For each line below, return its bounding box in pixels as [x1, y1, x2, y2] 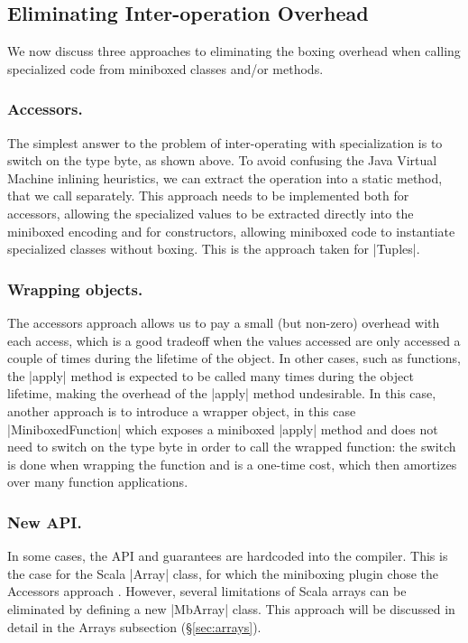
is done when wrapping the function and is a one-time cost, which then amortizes [7, 454, 457, 473]
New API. [7, 510, 82, 533]
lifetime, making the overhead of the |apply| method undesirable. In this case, [7, 384, 436, 403]
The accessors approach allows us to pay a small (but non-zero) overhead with [7, 312, 440, 331]
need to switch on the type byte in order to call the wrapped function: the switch [7, 437, 456, 456]
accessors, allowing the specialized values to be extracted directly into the [7, 203, 414, 222]
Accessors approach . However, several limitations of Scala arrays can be [7, 582, 407, 601]
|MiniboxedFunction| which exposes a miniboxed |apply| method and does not [7, 419, 438, 438]
